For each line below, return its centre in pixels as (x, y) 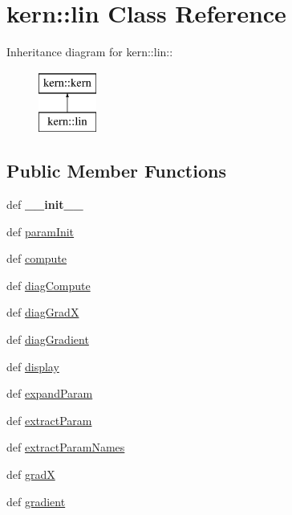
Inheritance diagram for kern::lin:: (90, 52)
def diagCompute (49, 285)
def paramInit (41, 231)
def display (33, 366)
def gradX (31, 474)
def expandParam (50, 393)
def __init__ (45, 204)
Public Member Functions (116, 171)
